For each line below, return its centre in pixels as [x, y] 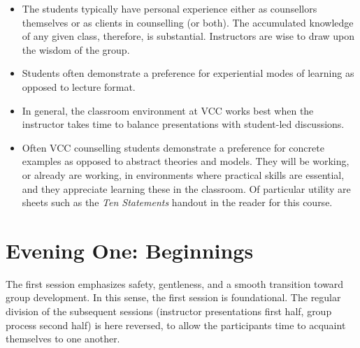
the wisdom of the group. [76, 49]
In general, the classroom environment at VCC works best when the [168, 110]
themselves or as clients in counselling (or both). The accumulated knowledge [188, 22]
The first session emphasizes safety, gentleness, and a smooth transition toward [175, 283]
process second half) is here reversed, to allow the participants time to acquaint [176, 325]
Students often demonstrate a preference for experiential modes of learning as [188, 73]
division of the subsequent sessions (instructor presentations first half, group [169, 311]
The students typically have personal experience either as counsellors [170, 8]
